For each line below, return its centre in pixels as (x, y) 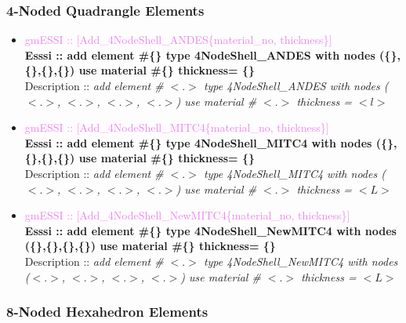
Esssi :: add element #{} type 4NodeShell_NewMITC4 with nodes (210, 230)
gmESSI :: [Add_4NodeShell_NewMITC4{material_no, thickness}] (187, 215)
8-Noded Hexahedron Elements (107, 312)
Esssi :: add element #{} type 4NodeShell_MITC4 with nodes (198, 142)
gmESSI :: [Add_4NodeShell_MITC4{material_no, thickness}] (177, 127)
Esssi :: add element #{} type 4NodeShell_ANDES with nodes (200, 54)
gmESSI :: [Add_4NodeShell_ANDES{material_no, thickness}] (178, 40)
